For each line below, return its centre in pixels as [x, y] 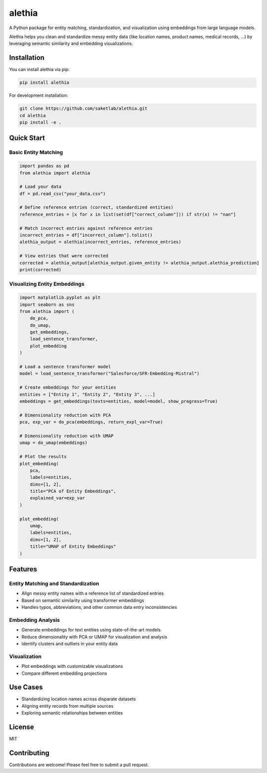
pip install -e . [41, 122]
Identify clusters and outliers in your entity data [70, 644]
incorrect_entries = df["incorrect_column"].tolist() [86, 235]
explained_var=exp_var [57, 498]
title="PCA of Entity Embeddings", [73, 491]
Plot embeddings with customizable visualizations [72, 666]
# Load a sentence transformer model [65, 367]
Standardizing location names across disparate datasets [79, 699]
